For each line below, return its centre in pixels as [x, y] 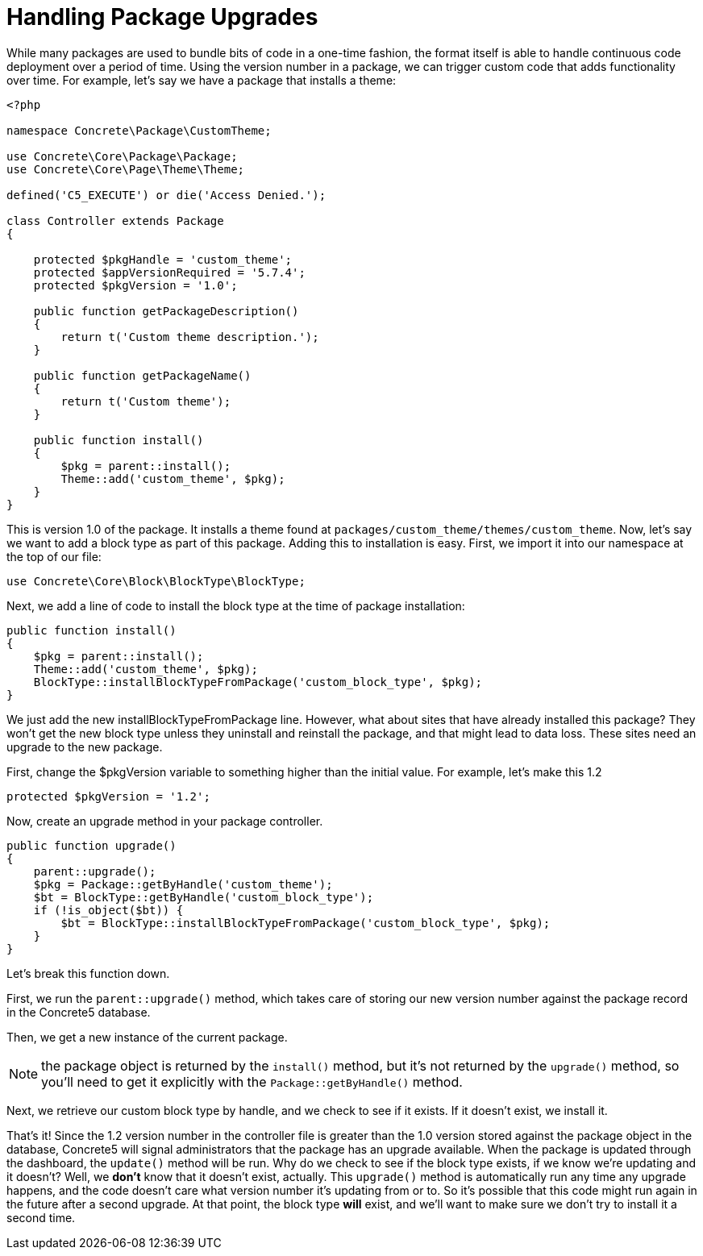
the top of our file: [54, 556]
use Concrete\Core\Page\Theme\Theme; [126, 169]
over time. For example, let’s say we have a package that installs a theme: [202, 80]
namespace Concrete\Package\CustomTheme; [139, 130]
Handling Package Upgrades [162, 17]
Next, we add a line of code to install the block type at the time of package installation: [236, 605]
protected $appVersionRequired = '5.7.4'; [169, 272]
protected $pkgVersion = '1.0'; [135, 285]
